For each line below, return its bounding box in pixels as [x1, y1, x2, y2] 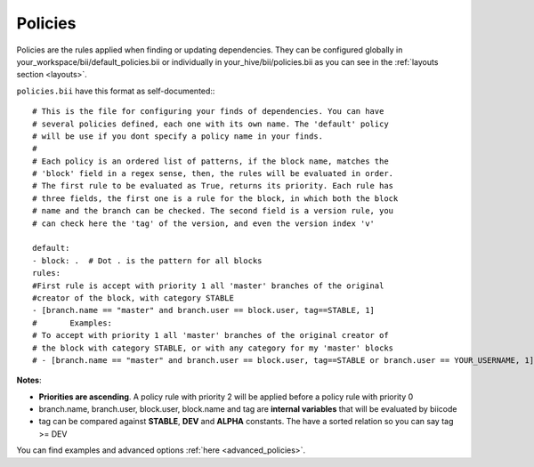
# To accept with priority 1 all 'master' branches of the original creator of [32, 330, 389, 341]
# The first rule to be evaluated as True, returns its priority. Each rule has [32, 181, 394, 191]
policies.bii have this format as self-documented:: [16, 85, 215, 96]
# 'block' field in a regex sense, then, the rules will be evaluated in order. [32, 169, 394, 179]
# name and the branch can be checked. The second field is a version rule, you [32, 205, 394, 216]
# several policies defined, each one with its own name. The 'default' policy [32, 118, 389, 129]
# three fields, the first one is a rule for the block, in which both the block [32, 193, 399, 204]
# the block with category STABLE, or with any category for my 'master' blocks [32, 342, 394, 353]
